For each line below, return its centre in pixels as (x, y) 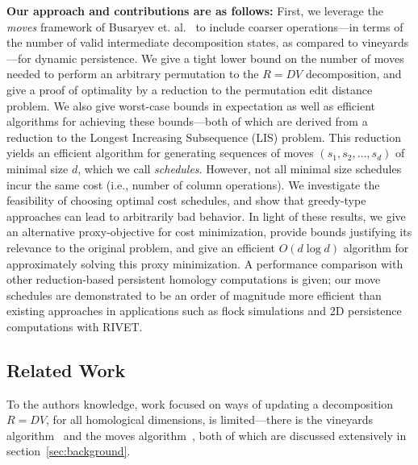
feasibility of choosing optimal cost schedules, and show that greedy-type (186, 200)
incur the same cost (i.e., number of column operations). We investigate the (193, 184)
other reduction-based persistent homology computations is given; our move (194, 279)
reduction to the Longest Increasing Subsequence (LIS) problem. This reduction (204, 137)
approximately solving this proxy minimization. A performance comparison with (205, 263)
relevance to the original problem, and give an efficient (141, 247)
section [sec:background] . (69, 451)
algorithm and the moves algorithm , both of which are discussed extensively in (207, 435)
